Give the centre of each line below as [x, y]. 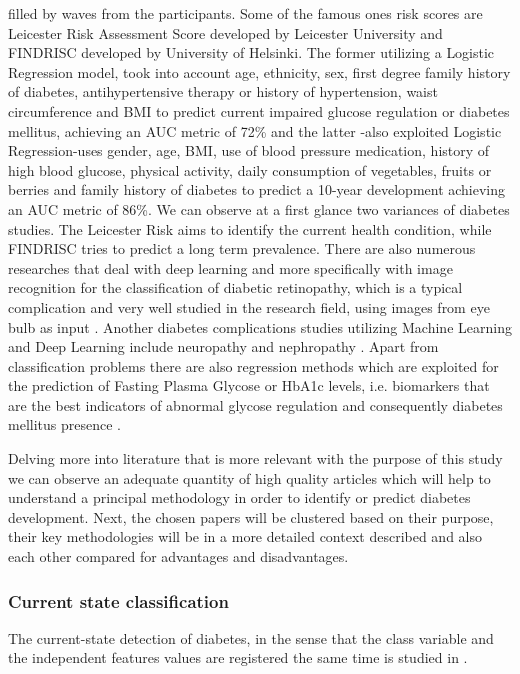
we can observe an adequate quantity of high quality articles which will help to [249, 477]
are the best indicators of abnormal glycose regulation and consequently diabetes [255, 404]
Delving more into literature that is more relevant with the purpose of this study [255, 458]
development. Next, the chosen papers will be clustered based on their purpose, [251, 516]
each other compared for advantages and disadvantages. [178, 556]
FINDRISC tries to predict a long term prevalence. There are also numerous [242, 248]
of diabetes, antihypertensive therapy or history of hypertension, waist [223, 91]
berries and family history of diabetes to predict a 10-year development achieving [257, 189]
